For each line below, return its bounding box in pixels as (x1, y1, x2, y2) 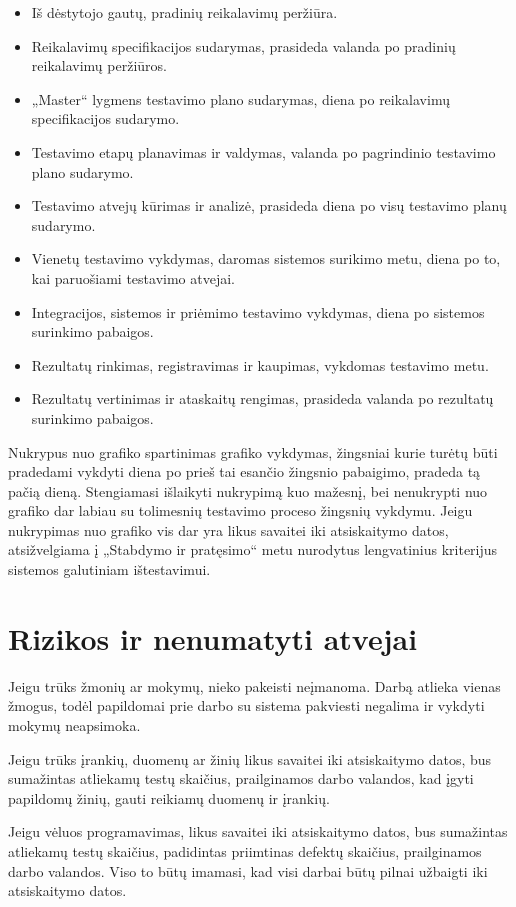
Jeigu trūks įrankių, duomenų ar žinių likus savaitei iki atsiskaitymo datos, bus (8, 748, 492, 769)
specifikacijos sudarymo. (31, 108, 180, 129)
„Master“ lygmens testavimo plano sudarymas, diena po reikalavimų (31, 88, 450, 109)
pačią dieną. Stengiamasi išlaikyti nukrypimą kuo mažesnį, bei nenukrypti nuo (8, 480, 488, 501)
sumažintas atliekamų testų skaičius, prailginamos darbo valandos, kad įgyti (8, 768, 474, 789)
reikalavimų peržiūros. (31, 55, 167, 76)
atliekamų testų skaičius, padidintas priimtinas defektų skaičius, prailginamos (8, 840, 482, 861)
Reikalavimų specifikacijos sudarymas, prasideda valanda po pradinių (31, 35, 456, 56)
